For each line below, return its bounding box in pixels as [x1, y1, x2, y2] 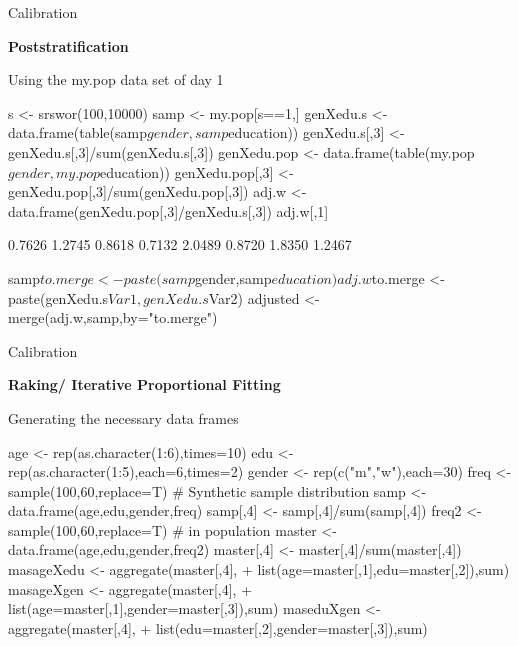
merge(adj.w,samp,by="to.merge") [8, 307, 218, 328]
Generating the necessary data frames [8, 407, 239, 428]
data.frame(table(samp [8, 122, 147, 143]
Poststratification [8, 35, 129, 56]
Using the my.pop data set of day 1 [8, 69, 224, 90]
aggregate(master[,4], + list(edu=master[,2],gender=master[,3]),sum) [8, 617, 428, 638]
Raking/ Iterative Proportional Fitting [8, 374, 281, 395]
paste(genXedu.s [8, 287, 109, 308]
